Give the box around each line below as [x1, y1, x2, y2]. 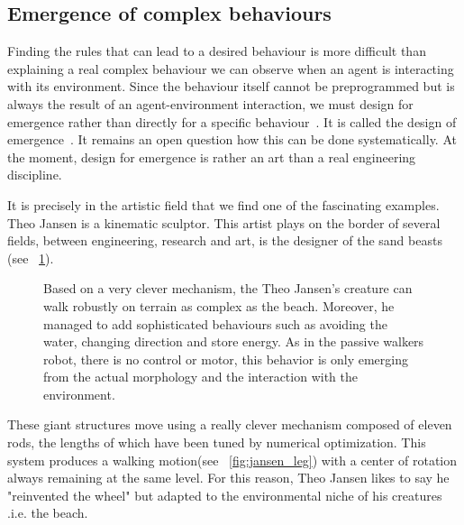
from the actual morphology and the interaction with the [43, 367, 358, 386]
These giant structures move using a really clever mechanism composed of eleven [7, 415, 452, 434]
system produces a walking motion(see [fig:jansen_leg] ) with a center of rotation [7, 450, 458, 469]
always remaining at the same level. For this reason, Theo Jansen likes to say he [7, 468, 450, 487]
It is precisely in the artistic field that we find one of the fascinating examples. [7, 195, 440, 214]
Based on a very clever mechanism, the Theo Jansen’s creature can [43, 279, 413, 298]
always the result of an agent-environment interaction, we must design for [7, 94, 414, 113]
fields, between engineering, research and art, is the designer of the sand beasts [7, 231, 442, 250]
